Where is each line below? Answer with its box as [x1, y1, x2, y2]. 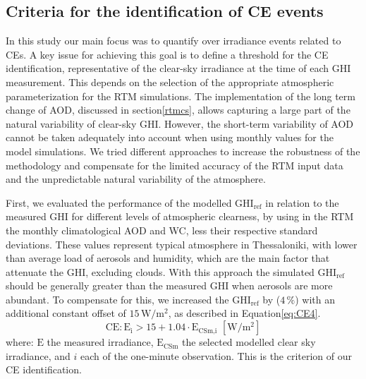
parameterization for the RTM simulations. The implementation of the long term [6, 88, 355, 103]
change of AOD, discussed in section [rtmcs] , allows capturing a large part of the [6, 102, 350, 117]
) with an [295, 291, 336, 306]
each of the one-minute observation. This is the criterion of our [80, 348, 353, 363]
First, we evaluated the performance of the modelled [6, 195, 232, 210]
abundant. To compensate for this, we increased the [6, 291, 229, 306]
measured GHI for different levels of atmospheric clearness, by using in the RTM [6, 209, 354, 224]
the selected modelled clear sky [182, 335, 316, 349]
